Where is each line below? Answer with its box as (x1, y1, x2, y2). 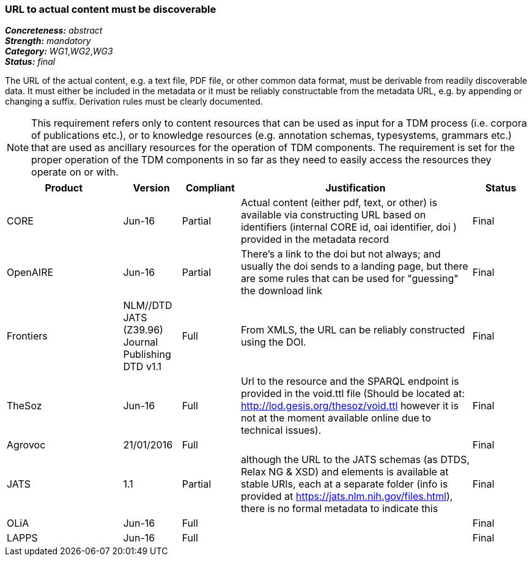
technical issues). (240, 424, 322, 437)
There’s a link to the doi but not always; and (240, 248, 441, 261)
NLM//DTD (123, 299, 172, 312)
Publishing (123, 348, 171, 361)
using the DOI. (240, 336, 306, 349)
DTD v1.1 (123, 360, 162, 373)
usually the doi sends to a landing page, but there (240, 260, 468, 273)
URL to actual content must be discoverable (5, 3, 216, 15)
